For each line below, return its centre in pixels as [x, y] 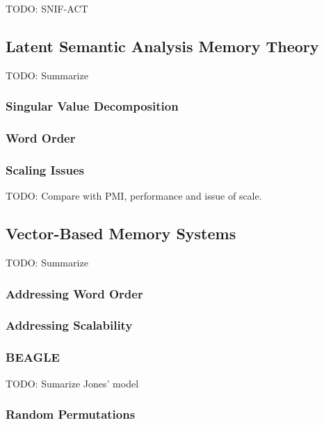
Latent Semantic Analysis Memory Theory [162, 46]
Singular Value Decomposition [92, 106]
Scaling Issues [45, 170]
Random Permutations [71, 414]
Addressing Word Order [74, 293]
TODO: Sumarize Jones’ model [72, 383]
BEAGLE [33, 357]
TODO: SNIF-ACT [47, 8]
